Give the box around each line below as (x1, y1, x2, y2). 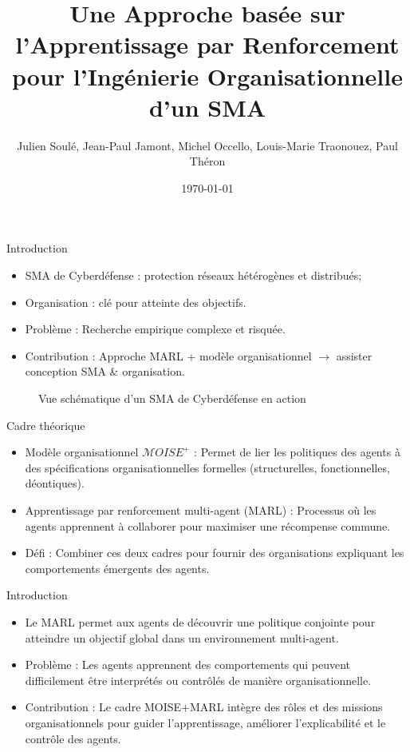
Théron (189, 153, 226, 169)
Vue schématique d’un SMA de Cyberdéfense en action (38, 390, 306, 407)
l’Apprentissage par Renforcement (15, 28, 400, 61)
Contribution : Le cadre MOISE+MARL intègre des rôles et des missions (25, 698, 383, 715)
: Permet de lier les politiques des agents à (194, 444, 400, 460)
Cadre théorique (6, 416, 85, 433)
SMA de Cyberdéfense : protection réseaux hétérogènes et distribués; (25, 267, 362, 284)
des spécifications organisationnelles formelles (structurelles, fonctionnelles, (25, 459, 390, 475)
